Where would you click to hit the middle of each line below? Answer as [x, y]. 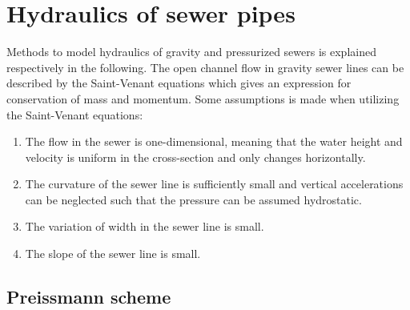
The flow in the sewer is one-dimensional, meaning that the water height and [214, 141]
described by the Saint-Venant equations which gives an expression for [179, 83]
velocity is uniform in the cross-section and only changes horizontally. [195, 157]
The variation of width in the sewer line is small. [145, 226]
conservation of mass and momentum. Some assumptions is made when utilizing [203, 98]
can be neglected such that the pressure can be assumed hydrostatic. [193, 199]
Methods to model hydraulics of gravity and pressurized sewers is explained [191, 52]
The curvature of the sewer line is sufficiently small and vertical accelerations [214, 184]
